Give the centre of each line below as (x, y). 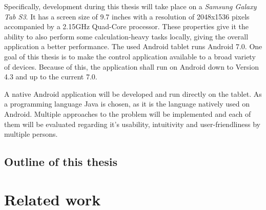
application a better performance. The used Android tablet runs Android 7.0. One (133, 46)
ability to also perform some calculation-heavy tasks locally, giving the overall (126, 36)
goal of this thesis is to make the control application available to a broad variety (130, 56)
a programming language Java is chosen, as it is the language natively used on (127, 104)
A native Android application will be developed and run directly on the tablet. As (133, 93)
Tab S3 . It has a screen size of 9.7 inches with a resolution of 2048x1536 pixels (127, 16)
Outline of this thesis (61, 162)
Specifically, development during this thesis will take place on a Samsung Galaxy (130, 6)
